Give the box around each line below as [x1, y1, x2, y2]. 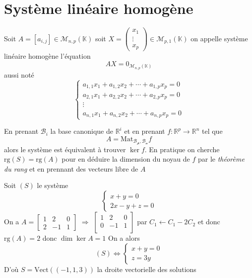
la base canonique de [50, 126, 113, 136]
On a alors [108, 233, 140, 243]
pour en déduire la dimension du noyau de [62, 154, 190, 164]
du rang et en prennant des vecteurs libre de [4, 163, 138, 174]
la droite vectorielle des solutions [97, 264, 196, 274]
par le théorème [197, 154, 245, 164]
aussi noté [4, 69, 34, 80]
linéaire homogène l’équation [4, 51, 91, 61]
